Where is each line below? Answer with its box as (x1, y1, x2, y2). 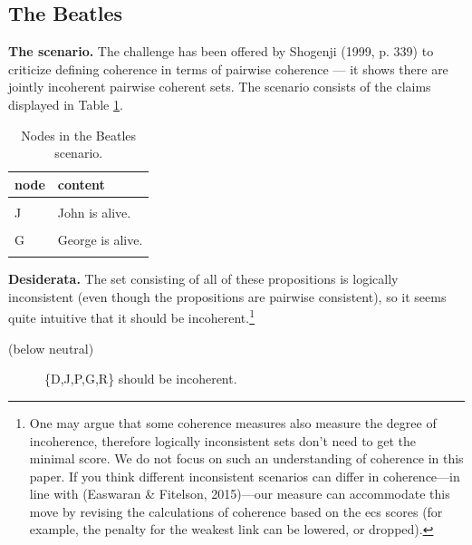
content (57, 174, 105, 193)
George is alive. (57, 229, 143, 248)
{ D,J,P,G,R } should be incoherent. (44, 369, 237, 388)
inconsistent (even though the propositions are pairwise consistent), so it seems (8, 287, 447, 306)
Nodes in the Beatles (21, 125, 137, 144)
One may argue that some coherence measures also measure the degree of (29, 413, 437, 432)
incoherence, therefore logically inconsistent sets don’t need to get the (29, 431, 417, 450)
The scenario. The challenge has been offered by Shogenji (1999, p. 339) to (8, 42, 434, 61)
